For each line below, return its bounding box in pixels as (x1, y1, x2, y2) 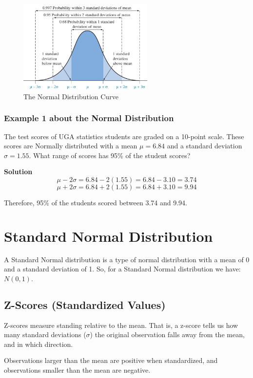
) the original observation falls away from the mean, (90, 329, 245, 340)
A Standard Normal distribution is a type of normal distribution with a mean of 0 (4, 254, 250, 264)
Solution (4, 166, 33, 177)
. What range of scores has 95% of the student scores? (29, 150, 191, 160)
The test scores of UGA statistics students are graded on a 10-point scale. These (4, 131, 244, 141)
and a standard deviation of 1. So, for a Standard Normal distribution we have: (4, 264, 241, 274)
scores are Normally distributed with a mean (4, 141, 137, 151)
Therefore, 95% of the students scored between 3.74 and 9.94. (4, 197, 187, 207)
